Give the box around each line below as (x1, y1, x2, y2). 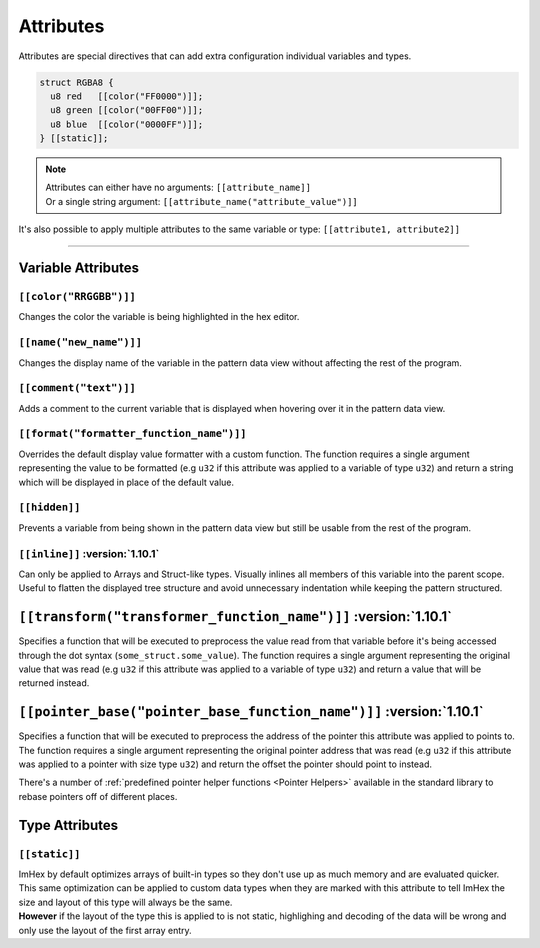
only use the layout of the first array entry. (18, 924, 192, 936)
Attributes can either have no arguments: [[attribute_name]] (45, 181, 312, 194)
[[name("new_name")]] (18, 336, 142, 349)
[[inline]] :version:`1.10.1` (18, 546, 160, 560)
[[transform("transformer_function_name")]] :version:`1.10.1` (18, 608, 452, 625)
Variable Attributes (18, 260, 140, 277)
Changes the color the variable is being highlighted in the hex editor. (18, 311, 300, 323)
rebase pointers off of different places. (18, 790, 178, 802)
